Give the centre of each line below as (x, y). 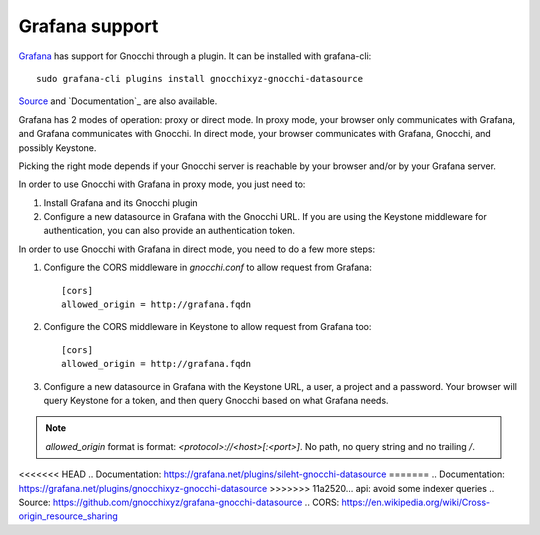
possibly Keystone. (57, 147)
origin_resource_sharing (68, 516)
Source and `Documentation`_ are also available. (118, 101)
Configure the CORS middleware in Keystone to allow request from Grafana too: (207, 327)
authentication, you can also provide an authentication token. (169, 231)
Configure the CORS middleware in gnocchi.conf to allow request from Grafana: (207, 267)
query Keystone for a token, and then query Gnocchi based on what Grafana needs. (216, 400)
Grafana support (88, 26)
